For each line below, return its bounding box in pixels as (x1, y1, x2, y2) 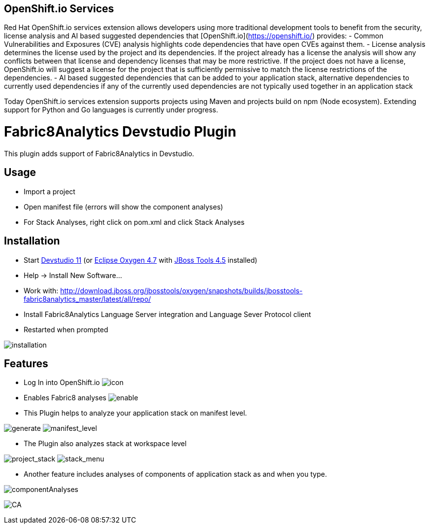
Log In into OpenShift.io (24, 378, 100, 387)
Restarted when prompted (24, 325, 108, 334)
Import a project (24, 187, 75, 196)
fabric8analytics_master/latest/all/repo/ (24, 294, 151, 303)
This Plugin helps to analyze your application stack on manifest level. (24, 409, 247, 418)
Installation (4, 235, 60, 247)
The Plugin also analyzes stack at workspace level (24, 439, 187, 448)
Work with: (24, 286, 59, 295)
